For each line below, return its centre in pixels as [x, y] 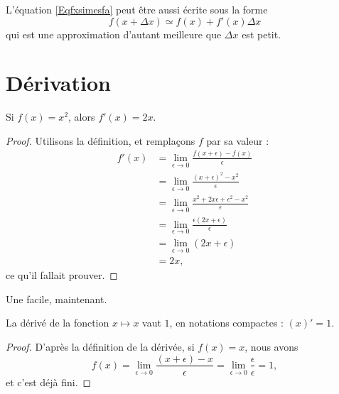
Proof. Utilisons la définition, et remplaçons [101, 140]
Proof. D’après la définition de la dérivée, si [100, 346]
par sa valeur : [238, 140]
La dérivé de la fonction [58, 323]
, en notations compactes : [226, 323]
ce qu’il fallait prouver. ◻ [62, 275]
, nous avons [271, 346]
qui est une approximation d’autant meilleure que [114, 34]
